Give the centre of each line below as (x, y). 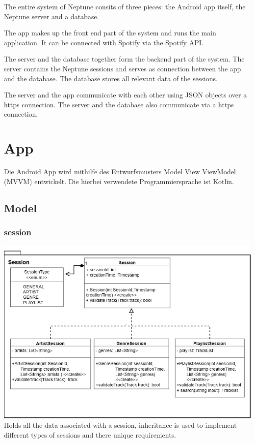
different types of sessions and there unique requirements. (90, 435)
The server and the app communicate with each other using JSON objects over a (126, 95)
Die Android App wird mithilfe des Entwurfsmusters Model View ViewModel (120, 172)
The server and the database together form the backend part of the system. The (124, 59)
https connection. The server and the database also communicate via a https (119, 104)
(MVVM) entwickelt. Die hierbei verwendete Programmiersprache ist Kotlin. (119, 181)
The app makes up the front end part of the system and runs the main (110, 33)
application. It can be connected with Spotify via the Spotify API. (104, 42)
